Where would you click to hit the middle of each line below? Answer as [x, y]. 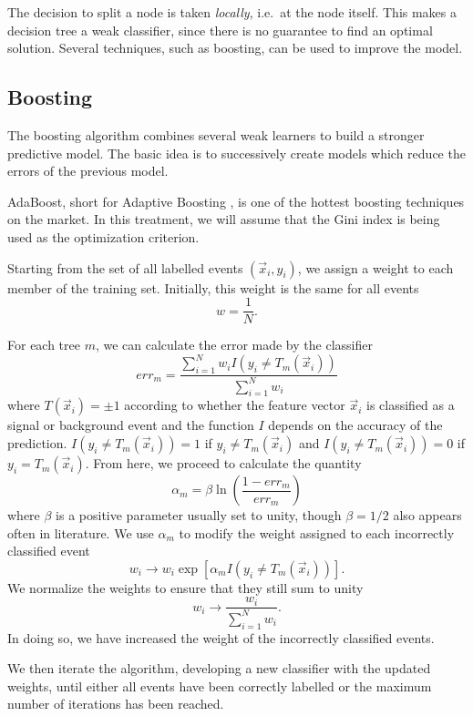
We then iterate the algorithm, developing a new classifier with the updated [219, 668]
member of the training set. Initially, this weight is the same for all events [213, 287]
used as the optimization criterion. [103, 236]
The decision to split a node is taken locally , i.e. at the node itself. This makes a [232, 12]
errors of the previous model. [88, 171]
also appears [427, 515]
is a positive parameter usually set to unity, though [199, 515]
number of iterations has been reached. [116, 704]
